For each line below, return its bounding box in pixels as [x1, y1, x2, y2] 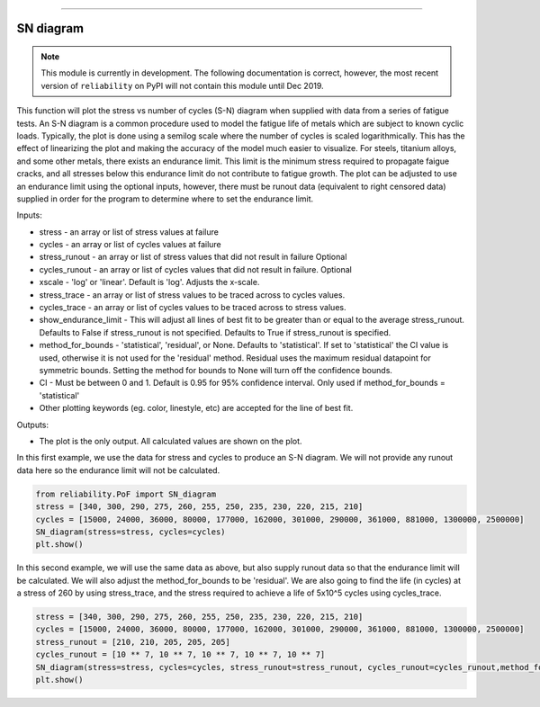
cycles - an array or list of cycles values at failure [39, 239, 222, 250]
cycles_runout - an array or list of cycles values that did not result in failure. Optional [39, 264, 353, 274]
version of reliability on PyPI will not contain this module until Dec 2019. [40, 80, 324, 91]
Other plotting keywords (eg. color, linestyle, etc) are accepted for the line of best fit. [39, 403, 354, 414]
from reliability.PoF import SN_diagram [35, 488, 216, 499]
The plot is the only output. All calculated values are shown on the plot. [39, 435, 302, 446]
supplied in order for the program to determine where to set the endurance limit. [16, 193, 314, 204]
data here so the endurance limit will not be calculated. [16, 464, 220, 476]
